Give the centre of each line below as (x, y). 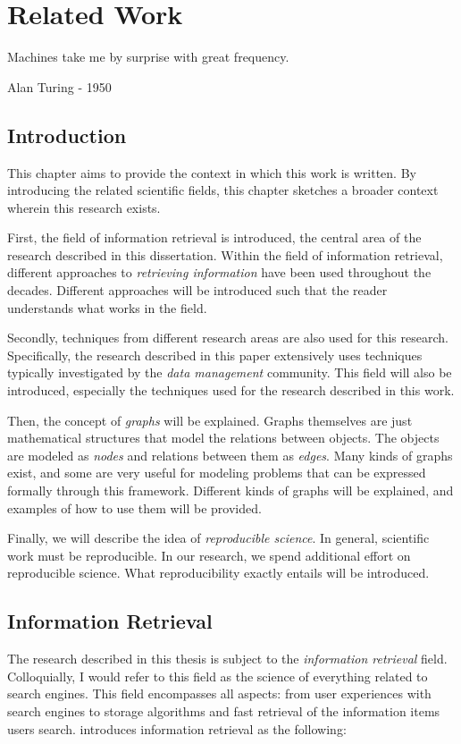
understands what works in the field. (107, 307)
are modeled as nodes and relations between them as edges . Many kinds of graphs (230, 455)
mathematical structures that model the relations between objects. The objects (223, 438)
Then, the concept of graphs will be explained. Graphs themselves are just (210, 420)
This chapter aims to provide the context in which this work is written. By (212, 172)
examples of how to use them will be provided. (134, 507)
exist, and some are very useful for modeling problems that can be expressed (217, 473)
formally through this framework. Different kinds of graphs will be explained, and (230, 490)
